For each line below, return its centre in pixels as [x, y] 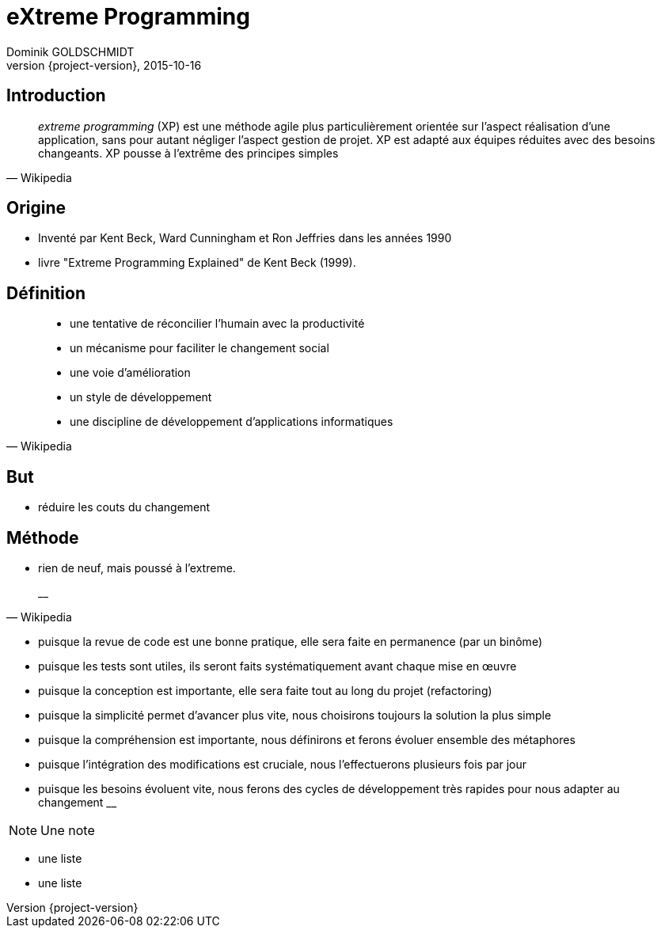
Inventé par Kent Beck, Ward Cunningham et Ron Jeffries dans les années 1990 [245, 238]
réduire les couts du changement [124, 507]
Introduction [56, 96]
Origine [36, 208]
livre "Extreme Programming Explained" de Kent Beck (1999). [197, 263]
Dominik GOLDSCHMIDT [70, 51]
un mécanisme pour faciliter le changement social [199, 348]
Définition [46, 293]
